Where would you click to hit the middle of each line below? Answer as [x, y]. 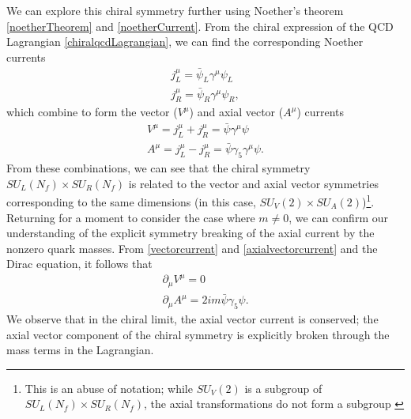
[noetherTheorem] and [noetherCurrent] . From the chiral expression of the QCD [200, 26]
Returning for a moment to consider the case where [131, 217]
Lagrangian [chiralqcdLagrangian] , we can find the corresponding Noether [185, 42]
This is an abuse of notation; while [109, 388]
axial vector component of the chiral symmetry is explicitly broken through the [198, 334]
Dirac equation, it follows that [79, 264]
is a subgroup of [283, 388]
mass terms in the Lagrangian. [80, 350]
